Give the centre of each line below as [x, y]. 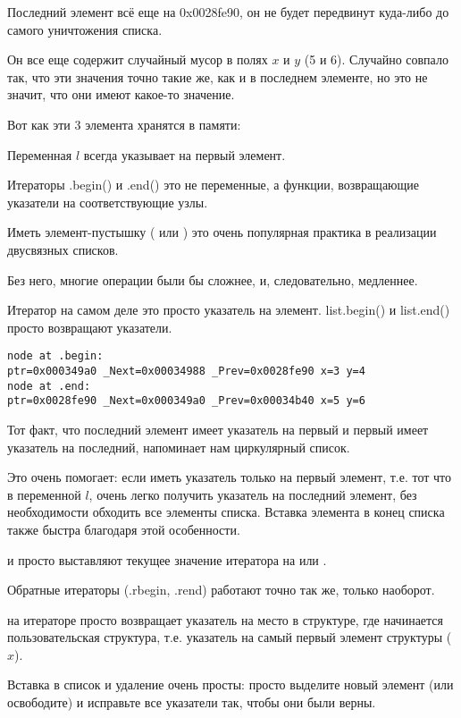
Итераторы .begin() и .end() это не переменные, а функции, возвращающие [214, 185]
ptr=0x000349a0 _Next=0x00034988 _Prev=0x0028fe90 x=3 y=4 [186, 371]
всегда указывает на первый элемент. [184, 154]
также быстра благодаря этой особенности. [124, 529]
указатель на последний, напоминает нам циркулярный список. [179, 447]
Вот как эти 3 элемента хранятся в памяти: [124, 124]
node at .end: [49, 386]
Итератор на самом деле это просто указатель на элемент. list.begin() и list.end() [229, 310]
